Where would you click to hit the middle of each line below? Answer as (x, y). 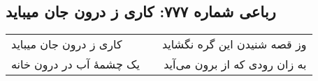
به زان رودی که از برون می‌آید (235, 64)
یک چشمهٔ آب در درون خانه (75, 64)
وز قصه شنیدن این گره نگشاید (234, 44)
